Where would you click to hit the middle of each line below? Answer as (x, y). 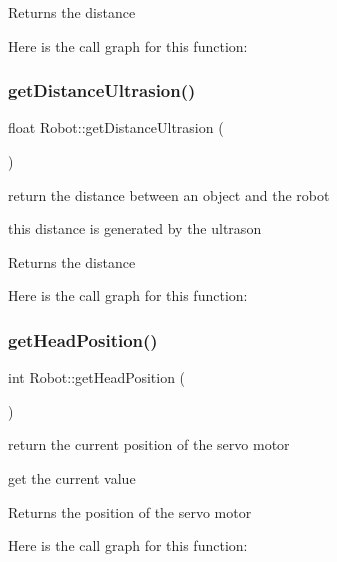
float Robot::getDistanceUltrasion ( (116, 127)
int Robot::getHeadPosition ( (97, 377)
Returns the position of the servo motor (130, 511)
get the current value (72, 477)
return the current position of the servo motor (149, 444)
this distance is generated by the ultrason (135, 228)
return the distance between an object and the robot (169, 194)
